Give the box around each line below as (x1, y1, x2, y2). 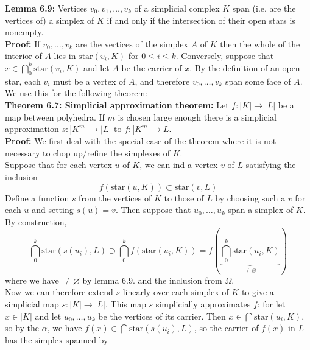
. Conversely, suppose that (175, 49, 274, 62)
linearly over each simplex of (122, 285, 229, 298)
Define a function (5, 191, 69, 204)
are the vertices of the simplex (76, 37, 188, 50)
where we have (5, 273, 59, 286)
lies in (54, 49, 76, 62)
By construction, (5, 215, 67, 228)
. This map (105, 298, 146, 310)
